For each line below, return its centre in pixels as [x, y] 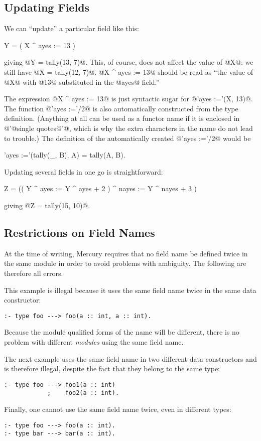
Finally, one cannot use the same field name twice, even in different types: [118, 409]
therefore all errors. [34, 273]
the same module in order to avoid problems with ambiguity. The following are [125, 263]
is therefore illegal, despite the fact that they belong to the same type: [112, 369]
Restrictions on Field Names [80, 232]
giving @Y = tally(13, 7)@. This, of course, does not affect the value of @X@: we [129, 62]
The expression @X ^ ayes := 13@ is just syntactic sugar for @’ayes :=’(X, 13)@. [128, 99]
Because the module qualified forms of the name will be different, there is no [122, 332]
